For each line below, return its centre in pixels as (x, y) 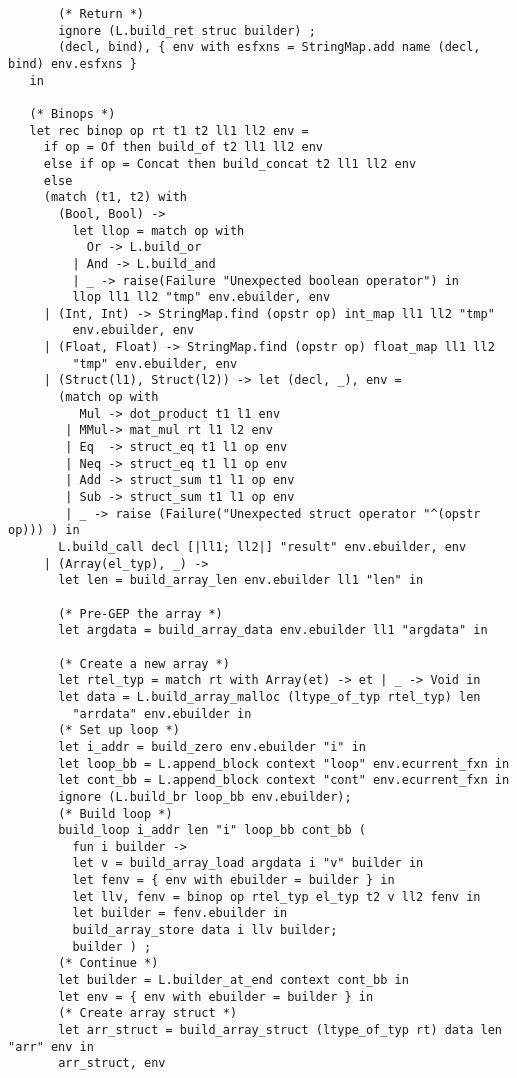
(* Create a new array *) (144, 663)
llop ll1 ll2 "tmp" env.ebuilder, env (201, 297)
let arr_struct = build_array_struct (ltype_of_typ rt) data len (280, 1030)
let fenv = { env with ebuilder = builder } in (233, 880)
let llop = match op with (158, 230)
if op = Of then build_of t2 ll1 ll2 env (183, 147)
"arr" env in (51, 1046)
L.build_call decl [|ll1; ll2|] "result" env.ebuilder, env (262, 547)
